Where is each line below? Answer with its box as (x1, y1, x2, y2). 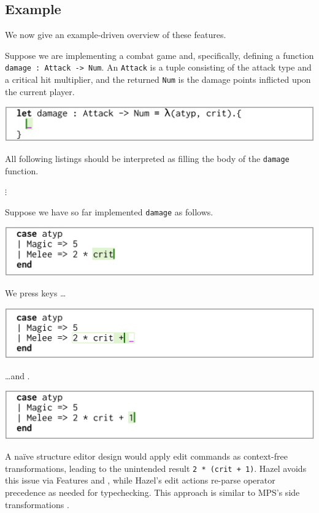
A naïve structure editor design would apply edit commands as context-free (5, 450, 288, 463)
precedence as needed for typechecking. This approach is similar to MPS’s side (5, 485, 300, 498)
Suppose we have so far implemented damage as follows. (5, 205, 213, 218)
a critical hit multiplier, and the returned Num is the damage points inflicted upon (5, 73, 311, 86)
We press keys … (5, 287, 66, 299)
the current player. (5, 85, 75, 98)
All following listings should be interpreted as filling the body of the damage (5, 152, 290, 164)
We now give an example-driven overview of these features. (5, 28, 226, 41)
